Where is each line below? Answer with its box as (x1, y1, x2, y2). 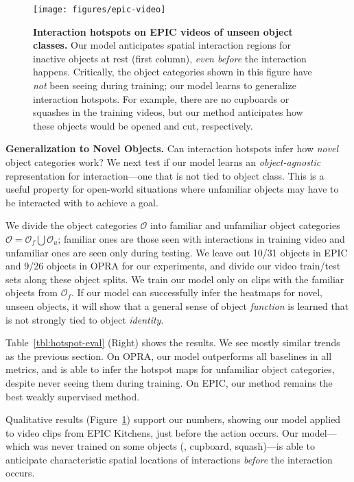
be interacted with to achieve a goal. (5, 195, 158, 209)
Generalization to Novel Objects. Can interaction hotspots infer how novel (5, 141, 339, 156)
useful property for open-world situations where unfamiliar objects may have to (5, 182, 339, 196)
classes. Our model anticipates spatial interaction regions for (33, 38, 291, 52)
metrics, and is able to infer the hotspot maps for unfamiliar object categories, (5, 362, 335, 376)
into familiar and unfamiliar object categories (150, 218, 340, 232)
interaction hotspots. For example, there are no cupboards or (33, 91, 290, 106)
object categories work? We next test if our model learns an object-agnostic (5, 155, 321, 169)
